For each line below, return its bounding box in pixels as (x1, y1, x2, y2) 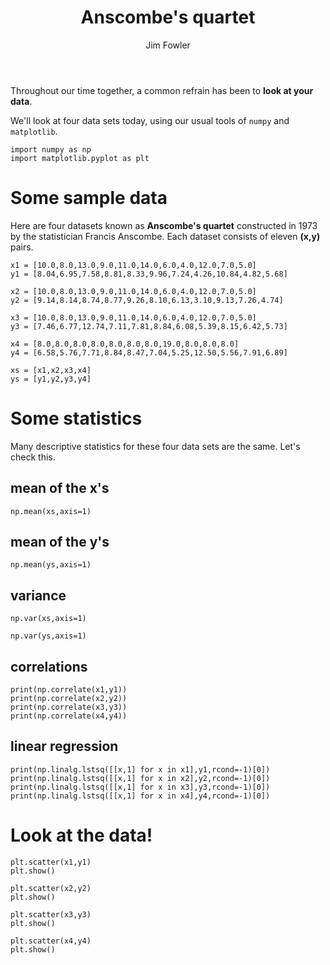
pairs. (10, 241, 34, 253)
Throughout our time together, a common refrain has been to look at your (10, 84, 314, 96)
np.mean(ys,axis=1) (10, 560, 92, 570)
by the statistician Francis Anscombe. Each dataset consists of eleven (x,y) (10, 230, 321, 242)
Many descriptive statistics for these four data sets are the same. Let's (10, 440, 301, 452)
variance (10, 587, 67, 604)
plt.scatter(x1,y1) (10, 857, 92, 867)
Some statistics (10, 407, 143, 430)
